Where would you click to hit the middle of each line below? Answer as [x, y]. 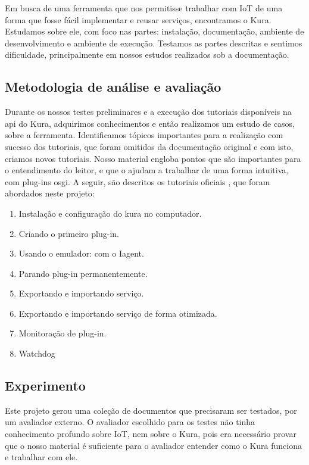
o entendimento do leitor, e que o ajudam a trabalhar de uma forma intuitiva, [147, 170]
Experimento [45, 386]
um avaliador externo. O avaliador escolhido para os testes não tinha [130, 422]
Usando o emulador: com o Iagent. [81, 253]
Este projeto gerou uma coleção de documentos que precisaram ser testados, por [151, 410]
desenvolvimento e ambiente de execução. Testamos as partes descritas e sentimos [154, 43]
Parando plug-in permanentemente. [83, 273]
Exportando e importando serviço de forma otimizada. [118, 313]
